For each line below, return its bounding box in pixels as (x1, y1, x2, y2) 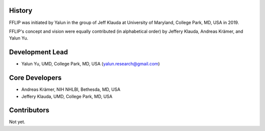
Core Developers (9, 74, 62, 82)
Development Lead (9, 48, 68, 56)
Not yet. (9, 119, 26, 125)
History (9, 6, 33, 15)
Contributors (9, 106, 50, 114)
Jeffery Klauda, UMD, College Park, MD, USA (21, 93, 113, 99)
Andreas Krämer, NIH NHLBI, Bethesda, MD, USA (21, 87, 121, 92)
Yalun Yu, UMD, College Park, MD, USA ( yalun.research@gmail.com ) (21, 61, 160, 67)
